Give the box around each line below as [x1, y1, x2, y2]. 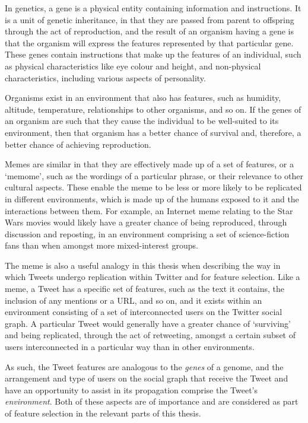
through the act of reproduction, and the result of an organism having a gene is [5, 25, 294, 37]
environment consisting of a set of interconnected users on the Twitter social [5, 306, 282, 318]
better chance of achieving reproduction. [5, 138, 151, 150]
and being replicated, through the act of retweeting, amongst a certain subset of [5, 329, 296, 341]
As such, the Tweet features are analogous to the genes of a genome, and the [5, 360, 284, 373]
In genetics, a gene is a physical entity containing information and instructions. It [5, 2, 301, 14]
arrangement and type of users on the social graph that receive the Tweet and [5, 372, 288, 384]
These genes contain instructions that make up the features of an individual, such [5, 48, 301, 61]
